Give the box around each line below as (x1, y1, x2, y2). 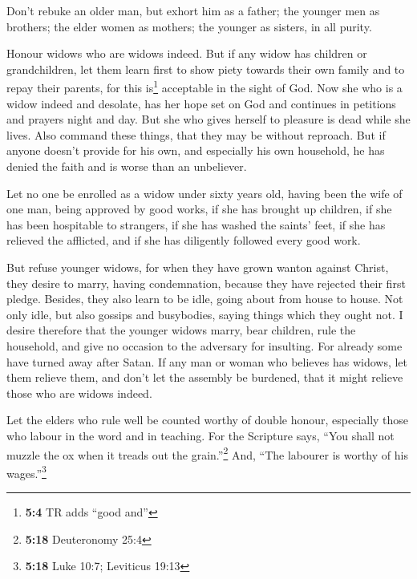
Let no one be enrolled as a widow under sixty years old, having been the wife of (6, 184, 403, 201)
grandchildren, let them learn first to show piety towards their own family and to (6, 60, 405, 77)
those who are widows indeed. (6, 384, 152, 401)
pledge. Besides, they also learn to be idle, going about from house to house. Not (6, 290, 403, 307)
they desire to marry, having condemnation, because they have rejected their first (6, 274, 406, 291)
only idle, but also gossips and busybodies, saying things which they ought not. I (6, 306, 403, 322)
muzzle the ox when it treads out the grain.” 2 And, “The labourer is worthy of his (6, 443, 408, 463)
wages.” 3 (6, 462, 47, 481)
